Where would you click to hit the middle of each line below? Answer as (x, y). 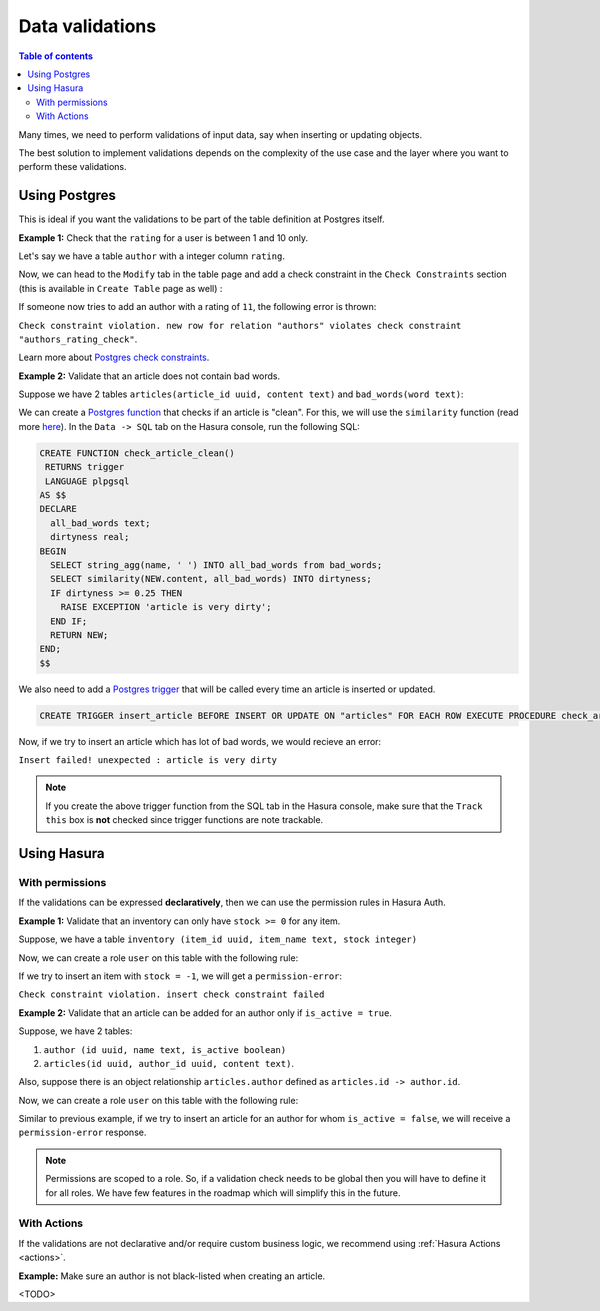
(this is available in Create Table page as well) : (120, 288)
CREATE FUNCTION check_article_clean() (137, 453)
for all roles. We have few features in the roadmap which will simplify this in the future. (223, 1192)
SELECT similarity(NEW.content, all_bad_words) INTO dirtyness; (211, 579)
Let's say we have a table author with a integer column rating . (151, 256)
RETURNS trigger (85, 467)
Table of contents (56, 56)
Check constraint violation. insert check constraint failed (171, 994)
